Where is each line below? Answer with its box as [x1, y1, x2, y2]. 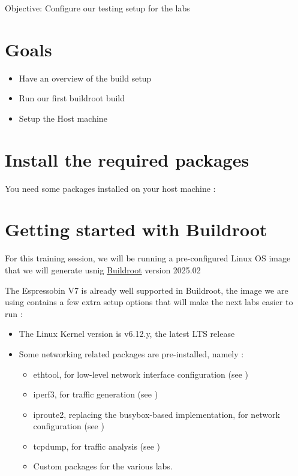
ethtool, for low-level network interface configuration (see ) [33, 367, 248, 380]
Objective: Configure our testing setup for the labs [5, 2, 190, 14]
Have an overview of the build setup [19, 71, 152, 84]
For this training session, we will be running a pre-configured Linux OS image [5, 252, 291, 264]
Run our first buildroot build [19, 92, 125, 104]
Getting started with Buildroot [5, 217, 267, 242]
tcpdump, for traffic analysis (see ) [33, 439, 161, 452]
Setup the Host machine [19, 112, 107, 124]
